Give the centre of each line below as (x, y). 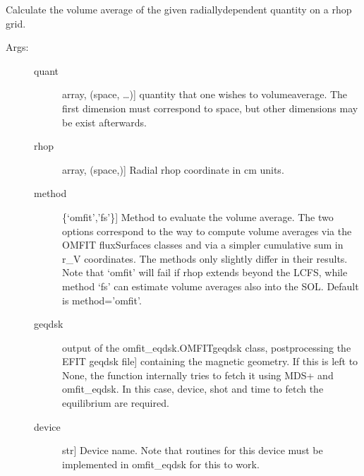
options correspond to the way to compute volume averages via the (207, 231)
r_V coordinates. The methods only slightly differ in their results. (205, 258)
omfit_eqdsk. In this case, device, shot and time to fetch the (193, 389)
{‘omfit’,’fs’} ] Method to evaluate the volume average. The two (198, 216)
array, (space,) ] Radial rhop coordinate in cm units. (173, 169)
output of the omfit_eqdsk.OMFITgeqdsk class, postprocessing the (207, 347)
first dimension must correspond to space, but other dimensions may (210, 108)
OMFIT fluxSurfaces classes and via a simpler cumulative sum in (203, 245)
